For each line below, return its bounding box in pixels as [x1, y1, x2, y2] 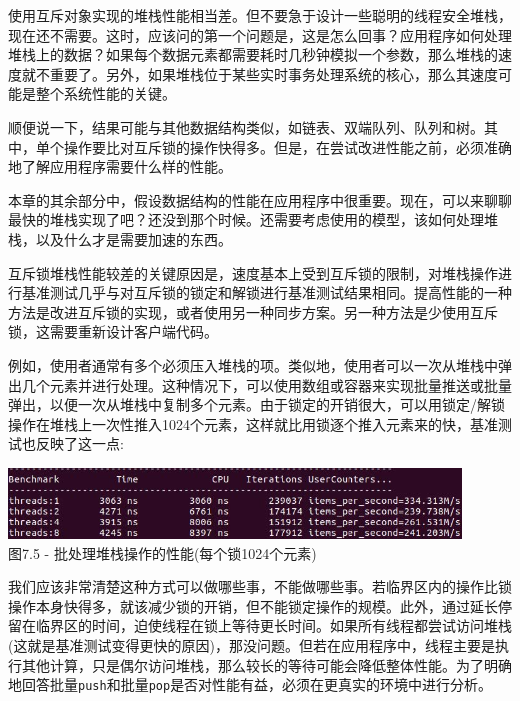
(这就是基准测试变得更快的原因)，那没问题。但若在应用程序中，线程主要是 [8, 634, 495, 655]
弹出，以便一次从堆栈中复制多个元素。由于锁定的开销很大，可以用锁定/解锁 [8, 394, 505, 415]
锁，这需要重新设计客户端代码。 [8, 321, 218, 342]
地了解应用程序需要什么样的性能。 [8, 156, 232, 177]
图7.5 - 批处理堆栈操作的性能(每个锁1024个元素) [8, 542, 317, 563]
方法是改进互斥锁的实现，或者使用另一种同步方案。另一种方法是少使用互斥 [8, 301, 498, 322]
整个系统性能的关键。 [35, 83, 176, 104]
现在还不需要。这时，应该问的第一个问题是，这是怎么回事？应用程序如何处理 [8, 24, 512, 45]
